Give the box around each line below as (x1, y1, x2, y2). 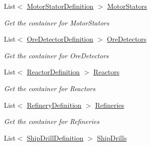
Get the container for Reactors (4, 83, 95, 93)
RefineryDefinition (26, 99, 82, 110)
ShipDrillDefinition (26, 132, 84, 143)
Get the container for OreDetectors (4, 50, 109, 60)
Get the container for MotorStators (4, 17, 109, 27)
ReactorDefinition (26, 67, 80, 77)
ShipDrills (97, 132, 127, 143)
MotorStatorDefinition (26, 1, 94, 11)
